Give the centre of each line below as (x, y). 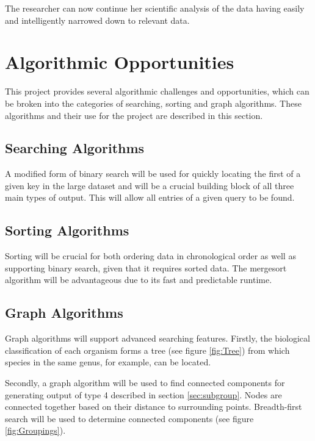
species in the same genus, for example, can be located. (108, 362)
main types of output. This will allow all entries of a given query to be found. (150, 197)
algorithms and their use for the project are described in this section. (134, 115)
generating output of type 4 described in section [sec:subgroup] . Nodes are (143, 394)
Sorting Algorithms (67, 230)
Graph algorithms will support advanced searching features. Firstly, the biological (157, 338)
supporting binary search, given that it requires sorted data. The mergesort (146, 267)
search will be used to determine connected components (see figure (129, 418)
